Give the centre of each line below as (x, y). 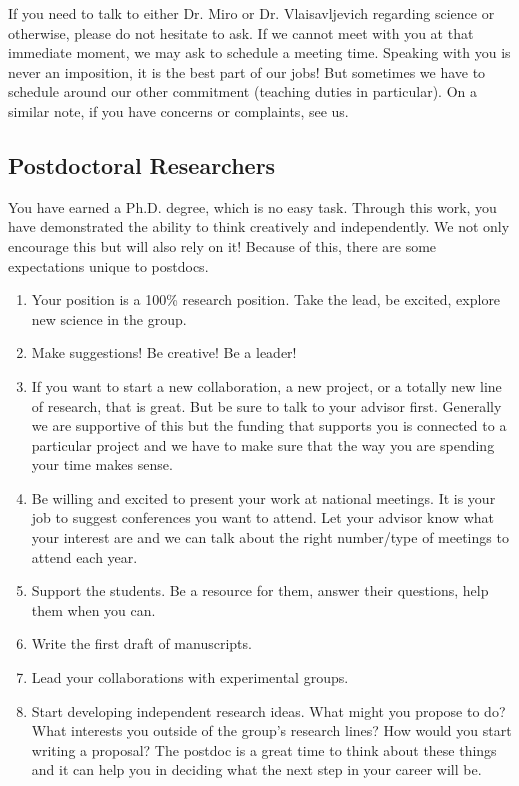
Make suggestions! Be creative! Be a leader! (164, 352)
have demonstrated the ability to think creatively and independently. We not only (259, 226)
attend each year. (84, 556)
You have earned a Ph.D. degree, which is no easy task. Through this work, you (252, 206)
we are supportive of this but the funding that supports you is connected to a (269, 425)
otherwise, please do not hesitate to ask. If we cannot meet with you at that (241, 32)
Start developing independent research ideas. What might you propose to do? (268, 710)
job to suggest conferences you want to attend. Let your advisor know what (263, 517)
